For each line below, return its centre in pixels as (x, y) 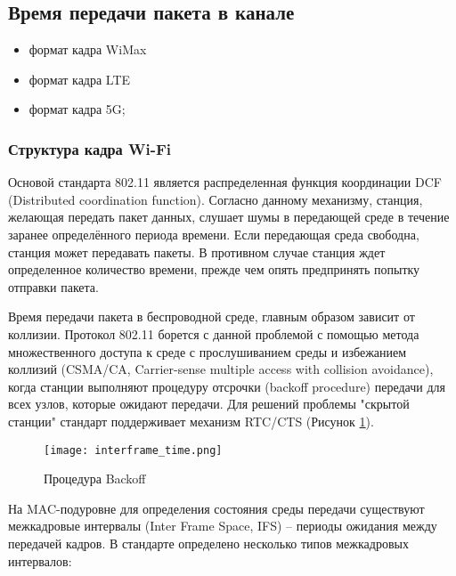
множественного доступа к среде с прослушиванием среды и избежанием (208, 351)
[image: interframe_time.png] (133, 450)
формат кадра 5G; (77, 109)
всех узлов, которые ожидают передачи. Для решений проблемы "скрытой (209, 404)
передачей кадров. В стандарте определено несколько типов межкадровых (208, 543)
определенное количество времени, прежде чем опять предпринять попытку (214, 269)
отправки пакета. (53, 286)
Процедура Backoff (95, 479)
